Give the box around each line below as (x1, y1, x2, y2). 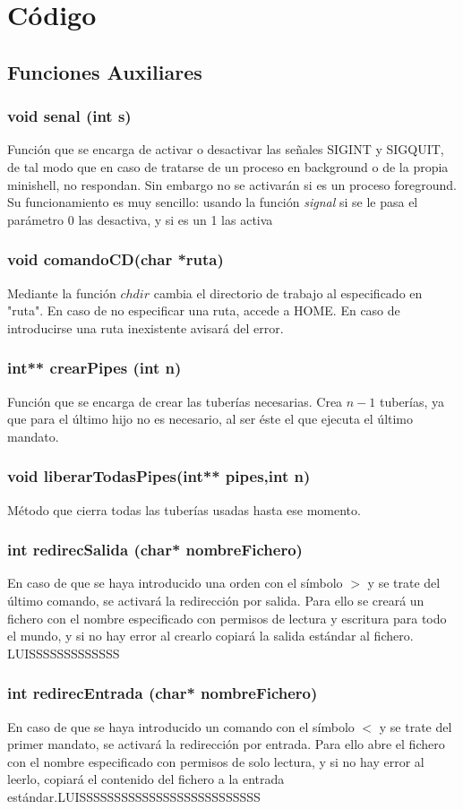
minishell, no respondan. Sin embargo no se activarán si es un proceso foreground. (7, 175, 457, 194)
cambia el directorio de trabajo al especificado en (153, 283, 423, 302)
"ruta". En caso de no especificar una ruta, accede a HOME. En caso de (7, 301, 400, 320)
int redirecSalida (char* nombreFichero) (7, 538, 303, 561)
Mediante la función (7, 283, 116, 302)
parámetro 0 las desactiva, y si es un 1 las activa (7, 210, 273, 228)
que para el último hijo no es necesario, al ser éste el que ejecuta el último (7, 409, 414, 428)
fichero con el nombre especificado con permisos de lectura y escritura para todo (7, 608, 447, 627)
